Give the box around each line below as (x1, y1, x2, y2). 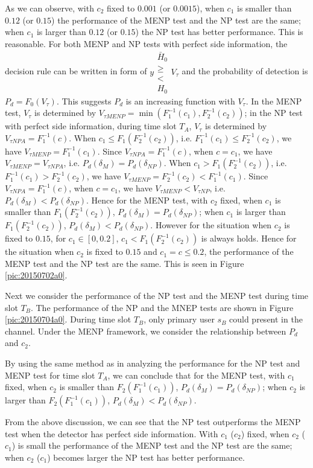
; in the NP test (244, 106, 303, 119)
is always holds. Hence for (201, 232, 297, 245)
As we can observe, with (5, 2, 94, 14)
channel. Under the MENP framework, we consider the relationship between (5, 324, 286, 337)
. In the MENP (245, 94, 302, 107)
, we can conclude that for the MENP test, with (107, 368, 285, 381)
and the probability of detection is (182, 65, 308, 77)
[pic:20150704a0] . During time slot (5, 313, 131, 325)
